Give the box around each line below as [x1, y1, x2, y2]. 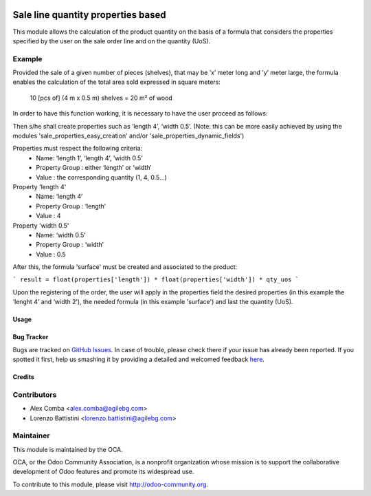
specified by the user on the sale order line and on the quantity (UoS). [12, 36, 211, 45]
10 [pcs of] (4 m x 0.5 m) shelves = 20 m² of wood [30, 94, 173, 102]
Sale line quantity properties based [12, 9, 166, 21]
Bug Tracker [12, 333, 49, 341]
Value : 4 [36, 212, 61, 220]
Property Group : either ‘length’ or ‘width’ [36, 164, 153, 172]
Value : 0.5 [36, 250, 67, 258]
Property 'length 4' [12, 182, 67, 191]
